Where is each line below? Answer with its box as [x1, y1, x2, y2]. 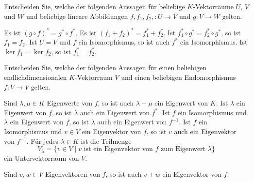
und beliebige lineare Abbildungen [26, 11, 128, 21]
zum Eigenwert [161, 146, 206, 153]
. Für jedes [26, 136, 58, 146]
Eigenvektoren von [45, 169, 100, 179]
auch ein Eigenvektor [174, 126, 237, 136]
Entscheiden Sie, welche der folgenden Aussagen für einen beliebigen [4, 62, 207, 73]
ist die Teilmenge [81, 136, 132, 146]
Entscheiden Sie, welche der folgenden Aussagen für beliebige [4, 1, 185, 11]
